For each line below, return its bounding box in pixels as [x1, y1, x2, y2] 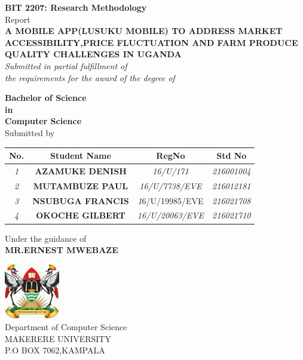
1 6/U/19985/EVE [137, 194, 204, 207]
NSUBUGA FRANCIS [32, 194, 129, 207]
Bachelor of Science [5, 91, 87, 104]
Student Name [50, 149, 111, 162]
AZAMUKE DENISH [35, 164, 127, 177]
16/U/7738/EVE [139, 179, 202, 192]
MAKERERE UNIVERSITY [5, 332, 111, 344]
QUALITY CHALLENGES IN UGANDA [5, 48, 182, 60]
